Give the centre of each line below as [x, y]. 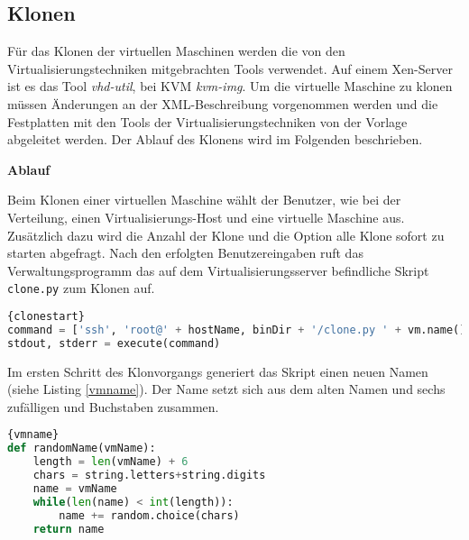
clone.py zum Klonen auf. [81, 288]
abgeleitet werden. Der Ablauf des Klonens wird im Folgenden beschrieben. [215, 139]
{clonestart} [46, 316]
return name [69, 529]
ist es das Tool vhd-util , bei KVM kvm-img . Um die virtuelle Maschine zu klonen [230, 86]
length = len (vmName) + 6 [110, 462]
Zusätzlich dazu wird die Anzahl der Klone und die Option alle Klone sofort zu [226, 235]
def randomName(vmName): [82, 448]
